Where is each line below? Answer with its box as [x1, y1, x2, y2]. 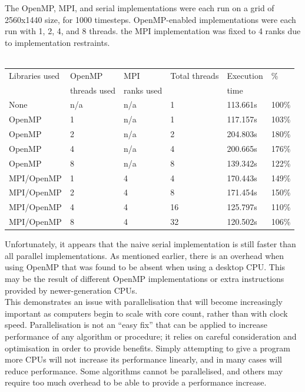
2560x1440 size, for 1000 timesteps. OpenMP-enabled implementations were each [5, 13, 296, 25]
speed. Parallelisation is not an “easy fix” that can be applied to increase [5, 318, 267, 331]
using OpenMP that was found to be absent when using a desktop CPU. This [5, 261, 286, 273]
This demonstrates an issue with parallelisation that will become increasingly [5, 295, 283, 308]
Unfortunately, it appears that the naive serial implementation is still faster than [5, 238, 296, 250]
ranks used [124, 84, 163, 96]
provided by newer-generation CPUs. [5, 284, 138, 296]
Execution [227, 69, 263, 81]
